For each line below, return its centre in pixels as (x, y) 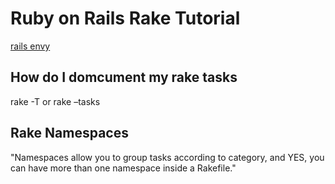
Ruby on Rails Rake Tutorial (125, 18)
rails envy (30, 46)
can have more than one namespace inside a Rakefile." (123, 168)
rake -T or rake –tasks (55, 101)
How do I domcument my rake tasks (124, 77)
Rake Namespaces (69, 133)
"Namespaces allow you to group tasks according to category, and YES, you (167, 157)
